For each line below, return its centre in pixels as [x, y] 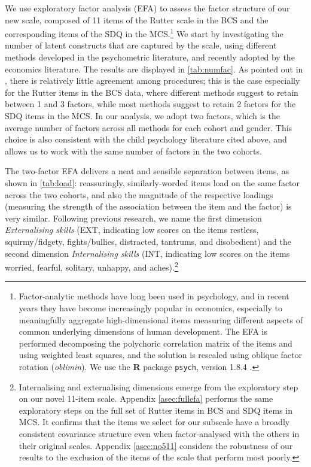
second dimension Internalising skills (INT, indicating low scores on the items [147, 253]
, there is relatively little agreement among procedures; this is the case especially [153, 81]
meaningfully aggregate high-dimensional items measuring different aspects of [161, 319]
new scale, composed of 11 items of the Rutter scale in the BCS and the [137, 19]
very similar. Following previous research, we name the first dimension [133, 218]
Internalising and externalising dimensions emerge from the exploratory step [158, 386]
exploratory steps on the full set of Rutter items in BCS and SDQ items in [156, 410]
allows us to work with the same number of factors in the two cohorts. [133, 151]
